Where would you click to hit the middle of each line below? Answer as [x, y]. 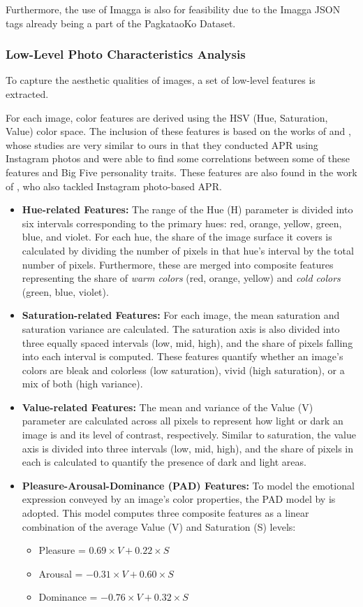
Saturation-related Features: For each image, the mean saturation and [181, 315]
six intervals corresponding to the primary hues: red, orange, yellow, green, [182, 223]
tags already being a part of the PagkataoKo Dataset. [121, 23]
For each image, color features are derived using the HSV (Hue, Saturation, [167, 117]
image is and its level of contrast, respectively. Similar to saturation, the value [189, 435]
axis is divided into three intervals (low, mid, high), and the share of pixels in [187, 448]
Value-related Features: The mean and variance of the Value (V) [168, 407]
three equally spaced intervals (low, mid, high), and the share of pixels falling [187, 342]
